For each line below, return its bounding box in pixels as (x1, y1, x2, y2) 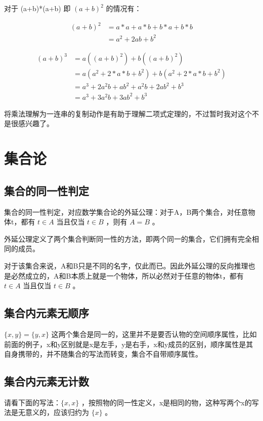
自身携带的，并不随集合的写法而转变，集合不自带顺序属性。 (4, 349, 202, 359)
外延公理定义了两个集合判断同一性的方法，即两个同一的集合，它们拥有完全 (4, 233, 252, 244)
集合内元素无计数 (4, 373, 89, 389)
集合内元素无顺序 (4, 305, 89, 321)
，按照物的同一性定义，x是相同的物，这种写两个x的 (81, 397, 252, 407)
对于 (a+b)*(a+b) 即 (4, 3, 71, 13)
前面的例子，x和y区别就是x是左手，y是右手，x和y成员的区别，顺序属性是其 (4, 338, 253, 349)
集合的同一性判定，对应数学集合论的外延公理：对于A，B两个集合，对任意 (4, 206, 248, 217)
